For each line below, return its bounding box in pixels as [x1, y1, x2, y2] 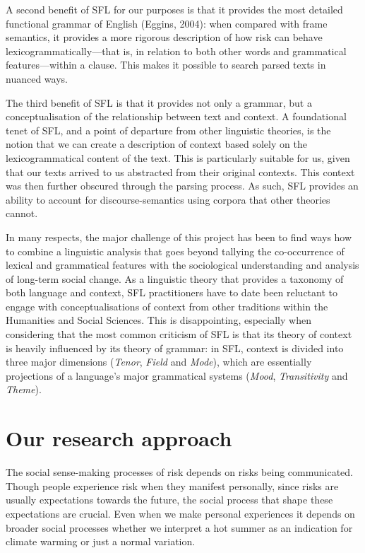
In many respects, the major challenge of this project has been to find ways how [6, 229, 352, 244]
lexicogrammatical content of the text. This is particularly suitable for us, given [6, 150, 350, 165]
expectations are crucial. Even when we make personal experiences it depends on [6, 506, 355, 520]
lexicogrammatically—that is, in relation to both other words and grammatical [6, 43, 347, 58]
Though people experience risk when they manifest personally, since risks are [6, 478, 339, 493]
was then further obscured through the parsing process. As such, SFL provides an [6, 178, 359, 193]
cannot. [6, 206, 38, 221]
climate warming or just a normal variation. [6, 534, 196, 549]
